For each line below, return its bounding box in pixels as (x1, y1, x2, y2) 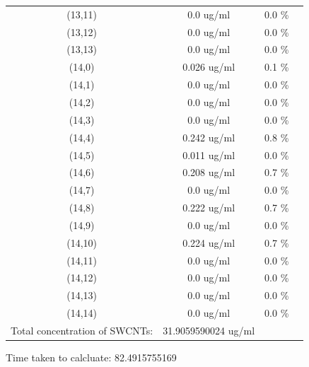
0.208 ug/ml (182, 165, 235, 180)
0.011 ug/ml (182, 147, 235, 162)
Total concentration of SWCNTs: (11, 322, 153, 337)
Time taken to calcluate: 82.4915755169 (6, 350, 177, 365)
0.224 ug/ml (182, 235, 235, 250)
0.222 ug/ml (182, 200, 235, 215)
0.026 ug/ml (182, 59, 235, 74)
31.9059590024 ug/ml (163, 322, 255, 337)
